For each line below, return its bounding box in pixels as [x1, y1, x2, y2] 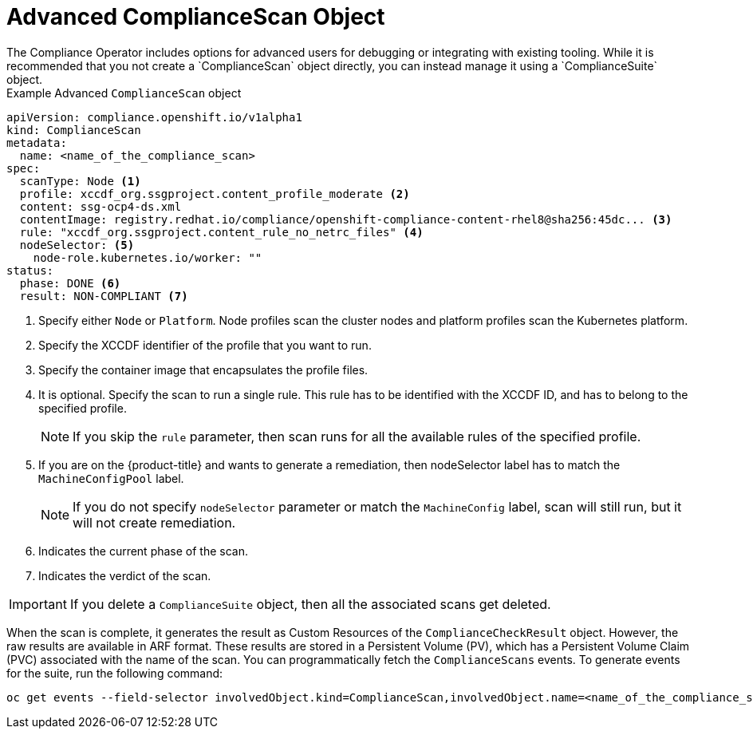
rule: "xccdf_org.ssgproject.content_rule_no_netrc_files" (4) [19, 225, 424, 239]
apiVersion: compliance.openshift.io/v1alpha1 [6, 110, 302, 124]
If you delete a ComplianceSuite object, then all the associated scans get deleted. [69, 595, 551, 612]
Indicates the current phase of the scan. [38, 543, 248, 558]
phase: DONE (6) [19, 276, 121, 290]
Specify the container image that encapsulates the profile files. [38, 362, 369, 377]
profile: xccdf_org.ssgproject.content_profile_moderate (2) [19, 187, 410, 200]
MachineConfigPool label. [38, 471, 184, 485]
